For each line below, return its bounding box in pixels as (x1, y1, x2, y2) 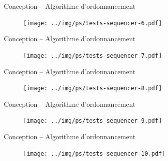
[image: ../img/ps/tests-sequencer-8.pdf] (23, 85, 162, 92)
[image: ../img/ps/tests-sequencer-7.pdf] (23, 52, 162, 59)
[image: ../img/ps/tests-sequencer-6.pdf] (23, 19, 162, 27)
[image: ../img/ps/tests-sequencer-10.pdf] (23, 150, 166, 157)
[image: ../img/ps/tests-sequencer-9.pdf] (23, 117, 162, 125)
